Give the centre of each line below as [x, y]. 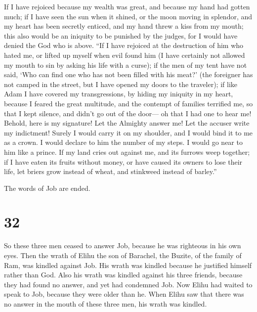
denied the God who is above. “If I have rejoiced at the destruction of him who [124, 45]
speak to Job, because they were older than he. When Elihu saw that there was [124, 294]
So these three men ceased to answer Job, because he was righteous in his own [123, 245]
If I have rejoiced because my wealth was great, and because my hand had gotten [127, 6]
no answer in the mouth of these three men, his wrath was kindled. [106, 303]
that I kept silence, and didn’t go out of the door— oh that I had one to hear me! [128, 113]
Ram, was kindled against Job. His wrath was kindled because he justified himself [128, 265]
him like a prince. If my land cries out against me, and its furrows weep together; [127, 152]
